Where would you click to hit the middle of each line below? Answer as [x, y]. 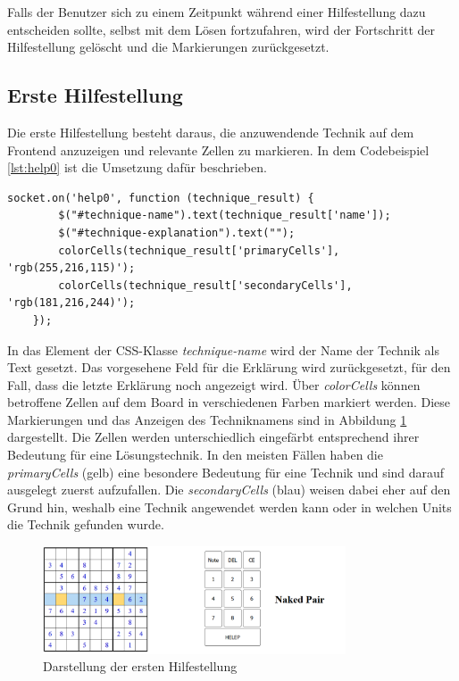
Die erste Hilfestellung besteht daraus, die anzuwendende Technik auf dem [211, 132]
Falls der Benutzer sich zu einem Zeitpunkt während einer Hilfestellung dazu [217, 12]
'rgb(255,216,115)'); [71, 268]
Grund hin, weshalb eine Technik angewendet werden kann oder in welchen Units [229, 507]
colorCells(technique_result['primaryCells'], [199, 250]
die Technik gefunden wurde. [86, 524]
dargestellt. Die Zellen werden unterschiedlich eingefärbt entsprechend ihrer [213, 437]
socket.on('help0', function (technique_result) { [161, 198]
